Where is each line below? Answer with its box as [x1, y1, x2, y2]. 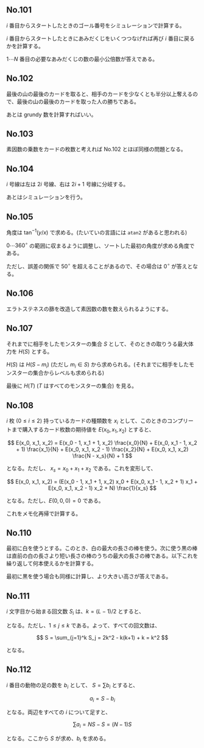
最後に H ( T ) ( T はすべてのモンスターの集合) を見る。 [6, 382, 137, 390]
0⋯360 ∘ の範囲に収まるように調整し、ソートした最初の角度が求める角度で [6, 240, 195, 249]
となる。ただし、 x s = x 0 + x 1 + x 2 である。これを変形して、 [6, 464, 157, 474]
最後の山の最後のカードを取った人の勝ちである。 [16, 97, 140, 105]
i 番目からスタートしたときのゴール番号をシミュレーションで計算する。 [6, 21, 185, 29]
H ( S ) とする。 [18, 348, 53, 355]
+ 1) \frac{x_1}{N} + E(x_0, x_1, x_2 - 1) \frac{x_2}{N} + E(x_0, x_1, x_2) [16, 446, 189, 453]
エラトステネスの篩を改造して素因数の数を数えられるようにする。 [6, 305, 172, 312]
